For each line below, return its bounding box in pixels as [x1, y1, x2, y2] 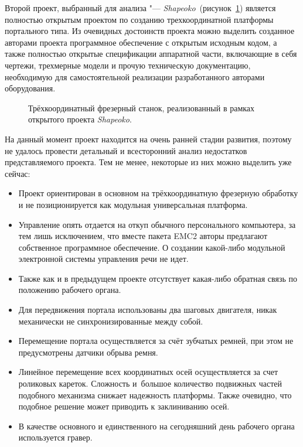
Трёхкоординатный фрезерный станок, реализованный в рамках [28, 101, 255, 114]
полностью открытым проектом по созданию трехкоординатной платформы [5, 13, 274, 25]
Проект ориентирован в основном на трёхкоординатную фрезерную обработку [18, 187, 298, 199]
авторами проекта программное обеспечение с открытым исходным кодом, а [5, 36, 277, 48]
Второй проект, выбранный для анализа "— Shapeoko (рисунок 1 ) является [5, 2, 276, 13]
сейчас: [5, 167, 30, 179]
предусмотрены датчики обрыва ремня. [18, 346, 158, 358]
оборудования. [5, 82, 56, 94]
